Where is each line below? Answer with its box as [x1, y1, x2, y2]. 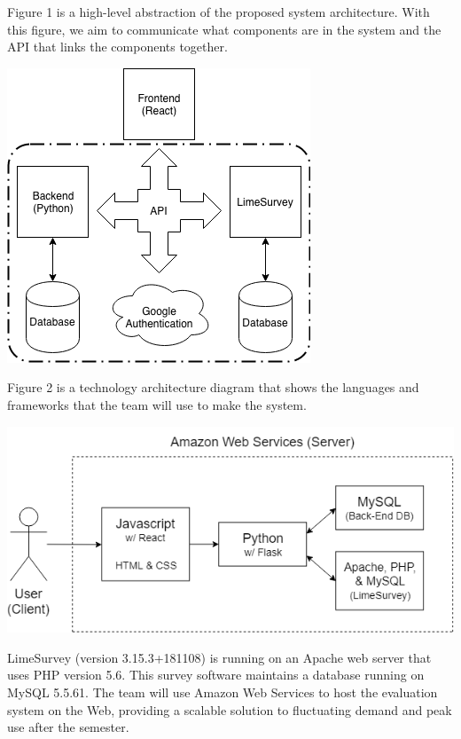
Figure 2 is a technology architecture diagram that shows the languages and [7, 378, 419, 397]
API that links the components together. [7, 37, 228, 56]
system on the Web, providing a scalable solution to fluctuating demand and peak [7, 700, 452, 719]
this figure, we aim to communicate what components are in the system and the [7, 20, 441, 38]
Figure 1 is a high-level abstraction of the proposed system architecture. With [7, 3, 430, 20]
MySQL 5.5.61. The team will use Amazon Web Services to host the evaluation [7, 682, 438, 701]
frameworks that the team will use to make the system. [7, 395, 307, 413]
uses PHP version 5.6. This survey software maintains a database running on [7, 665, 425, 684]
